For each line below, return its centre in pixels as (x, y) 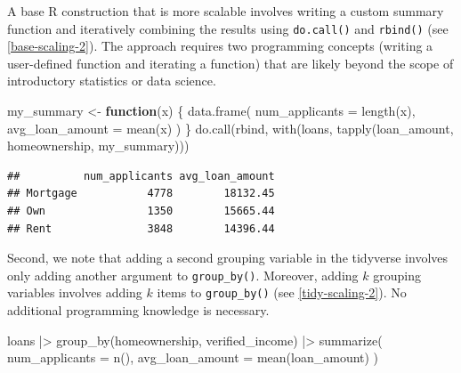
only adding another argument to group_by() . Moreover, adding (183, 275)
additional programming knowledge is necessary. (138, 310)
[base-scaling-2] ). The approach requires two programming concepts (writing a (220, 46)
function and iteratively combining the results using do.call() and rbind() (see (228, 28)
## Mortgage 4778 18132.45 (141, 194)
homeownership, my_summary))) (98, 146)
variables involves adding (75, 292)
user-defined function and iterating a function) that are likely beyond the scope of (230, 63)
